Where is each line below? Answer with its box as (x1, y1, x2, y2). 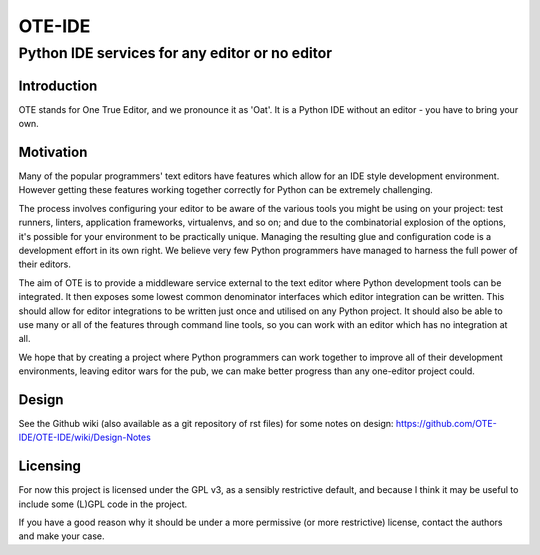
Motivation (18, 143, 88, 160)
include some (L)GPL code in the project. (18, 498, 188, 510)
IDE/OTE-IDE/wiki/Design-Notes (18, 431, 152, 444)
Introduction (18, 77, 98, 94)
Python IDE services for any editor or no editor (18, 44, 333, 62)
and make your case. (18, 530, 105, 542)
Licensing (18, 458, 82, 475)
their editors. (18, 258, 72, 270)
